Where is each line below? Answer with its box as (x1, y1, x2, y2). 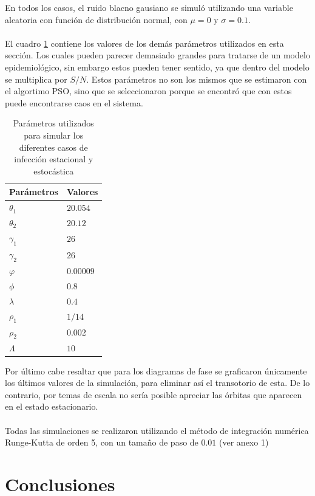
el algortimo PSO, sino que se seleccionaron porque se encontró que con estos (5, 84, 292, 97)
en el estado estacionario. (5, 400, 98, 413)
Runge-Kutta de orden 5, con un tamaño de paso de (5, 436, 198, 449)
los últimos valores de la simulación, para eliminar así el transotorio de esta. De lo (5, 376, 310, 389)
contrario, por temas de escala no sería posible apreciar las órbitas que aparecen (5, 388, 302, 401)
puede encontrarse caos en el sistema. (5, 96, 143, 109)
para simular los (24, 128, 84, 141)
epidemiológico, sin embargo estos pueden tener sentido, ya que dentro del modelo (5, 60, 310, 73)
